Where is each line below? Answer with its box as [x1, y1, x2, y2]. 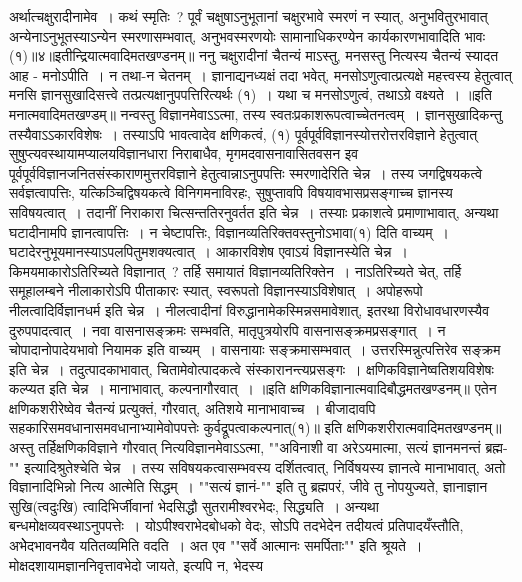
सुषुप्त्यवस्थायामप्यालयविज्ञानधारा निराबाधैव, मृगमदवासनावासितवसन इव [9, 143, 359, 164]
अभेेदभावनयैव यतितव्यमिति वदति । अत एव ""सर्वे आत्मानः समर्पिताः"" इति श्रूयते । [9, 535, 423, 556]
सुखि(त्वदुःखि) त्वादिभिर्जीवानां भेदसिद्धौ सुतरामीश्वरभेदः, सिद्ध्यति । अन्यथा [9, 495, 379, 516]
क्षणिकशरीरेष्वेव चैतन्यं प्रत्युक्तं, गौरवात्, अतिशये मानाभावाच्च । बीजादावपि [9, 397, 376, 418]
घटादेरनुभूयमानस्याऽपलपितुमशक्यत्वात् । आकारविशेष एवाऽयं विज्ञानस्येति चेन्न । [9, 241, 408, 262]
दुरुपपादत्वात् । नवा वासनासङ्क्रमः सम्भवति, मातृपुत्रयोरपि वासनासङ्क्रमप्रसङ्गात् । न [9, 319, 446, 340]
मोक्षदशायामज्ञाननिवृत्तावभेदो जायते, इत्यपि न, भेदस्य [9, 554, 263, 575]
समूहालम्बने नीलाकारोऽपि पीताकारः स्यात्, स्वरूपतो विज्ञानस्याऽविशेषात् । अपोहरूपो [9, 280, 423, 301]
